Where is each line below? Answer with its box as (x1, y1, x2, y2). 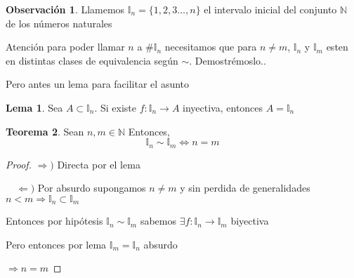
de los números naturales (6, 15, 112, 30)
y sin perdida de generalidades (180, 180, 310, 195)
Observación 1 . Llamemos (6, 2, 125, 16)
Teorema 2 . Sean (6, 124, 84, 138)
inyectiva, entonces (183, 100, 263, 114)
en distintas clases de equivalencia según (6, 53, 178, 67)
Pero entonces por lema (6, 237, 107, 251)
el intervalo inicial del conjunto (204, 2, 337, 16)
